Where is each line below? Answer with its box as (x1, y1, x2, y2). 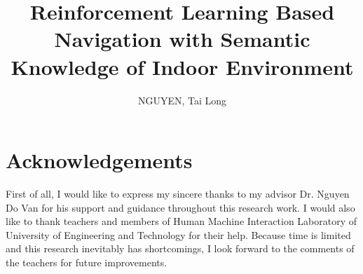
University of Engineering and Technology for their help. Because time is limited (6, 227, 351, 242)
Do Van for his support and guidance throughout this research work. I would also (6, 200, 355, 214)
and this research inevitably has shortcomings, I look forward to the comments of (6, 241, 355, 256)
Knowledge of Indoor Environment (11, 52, 354, 81)
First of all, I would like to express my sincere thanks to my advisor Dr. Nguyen (6, 186, 350, 201)
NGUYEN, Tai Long (137, 93, 227, 107)
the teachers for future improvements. (6, 255, 167, 269)
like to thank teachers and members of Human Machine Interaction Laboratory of (6, 214, 357, 228)
